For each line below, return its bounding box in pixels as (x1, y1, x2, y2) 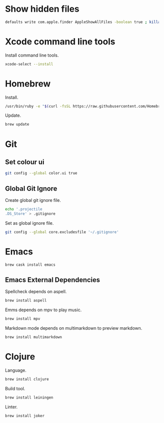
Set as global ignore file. (5, 220, 54, 226)
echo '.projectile (5, 207, 42, 211)
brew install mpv (5, 317, 41, 321)
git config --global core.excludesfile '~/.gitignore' (5, 230, 119, 234)
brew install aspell (5, 298, 47, 303)
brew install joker (5, 413, 45, 418)
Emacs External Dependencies (5, 275, 100, 284)
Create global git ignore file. (5, 197, 61, 203)
